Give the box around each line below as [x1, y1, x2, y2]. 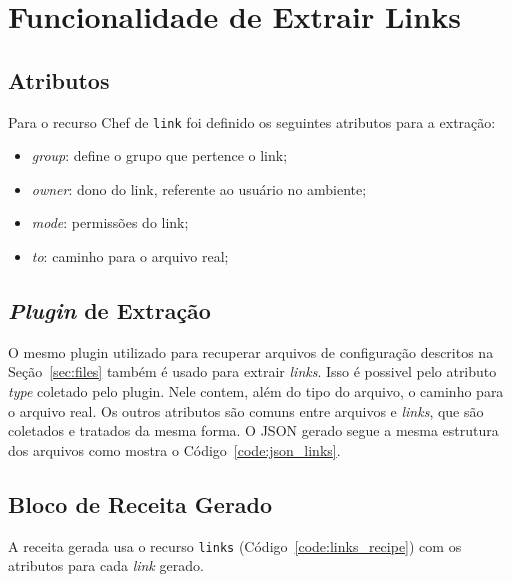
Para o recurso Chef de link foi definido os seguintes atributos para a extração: [8, 111, 496, 132]
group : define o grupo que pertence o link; [31, 145, 288, 166]
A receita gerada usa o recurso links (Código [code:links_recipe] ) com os [8, 535, 462, 556]
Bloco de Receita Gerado [8, 488, 273, 519]
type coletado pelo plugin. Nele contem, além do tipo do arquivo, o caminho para [8, 381, 504, 401]
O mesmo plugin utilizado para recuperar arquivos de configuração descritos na [8, 341, 494, 362]
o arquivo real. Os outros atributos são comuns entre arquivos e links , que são [8, 400, 484, 421]
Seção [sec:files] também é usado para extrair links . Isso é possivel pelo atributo [8, 361, 497, 382]
